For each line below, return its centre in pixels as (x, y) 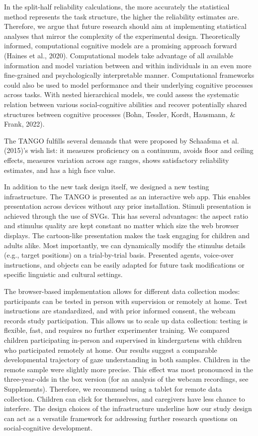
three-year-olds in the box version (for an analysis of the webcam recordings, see (126, 379)
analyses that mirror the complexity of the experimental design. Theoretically (122, 36)
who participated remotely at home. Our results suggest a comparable (111, 350)
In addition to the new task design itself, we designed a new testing (107, 187)
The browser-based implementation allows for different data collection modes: (122, 291)
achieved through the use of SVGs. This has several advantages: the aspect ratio (126, 216)
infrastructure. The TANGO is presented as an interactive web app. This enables (127, 196)
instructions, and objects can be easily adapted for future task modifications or (124, 264)
